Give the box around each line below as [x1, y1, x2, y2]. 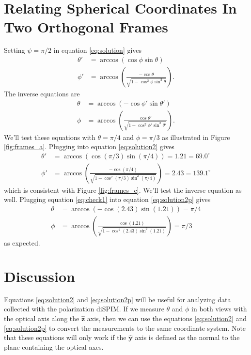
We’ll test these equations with [4, 132, 95, 142]
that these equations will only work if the [4, 332, 126, 342]
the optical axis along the [4, 313, 79, 324]
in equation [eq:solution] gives [53, 45, 142, 55]
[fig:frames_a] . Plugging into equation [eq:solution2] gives [4, 141, 174, 152]
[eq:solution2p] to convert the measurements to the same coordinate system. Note [4, 323, 246, 333]
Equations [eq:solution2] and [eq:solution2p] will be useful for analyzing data [4, 294, 231, 304]
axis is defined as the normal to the [135, 332, 240, 342]
